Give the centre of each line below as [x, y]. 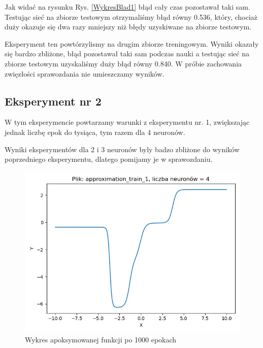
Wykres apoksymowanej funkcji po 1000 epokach [101, 340]
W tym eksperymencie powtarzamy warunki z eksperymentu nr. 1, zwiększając [127, 122]
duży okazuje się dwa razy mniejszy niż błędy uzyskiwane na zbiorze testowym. [128, 27]
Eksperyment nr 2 [53, 101]
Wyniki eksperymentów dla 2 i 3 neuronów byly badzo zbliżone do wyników [122, 149]
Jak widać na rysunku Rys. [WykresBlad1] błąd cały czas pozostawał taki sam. [127, 7]
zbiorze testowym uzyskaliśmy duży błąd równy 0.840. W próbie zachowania [123, 63]
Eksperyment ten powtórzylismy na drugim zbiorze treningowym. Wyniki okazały [132, 43]
